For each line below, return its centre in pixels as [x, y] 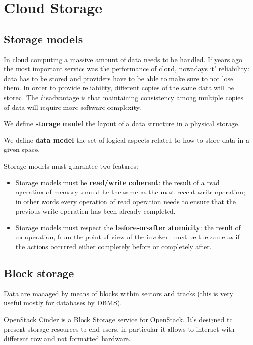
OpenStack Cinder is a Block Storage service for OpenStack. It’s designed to [118, 319]
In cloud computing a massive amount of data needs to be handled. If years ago [123, 59]
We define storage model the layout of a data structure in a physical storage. [122, 123]
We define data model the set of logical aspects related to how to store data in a [126, 140]
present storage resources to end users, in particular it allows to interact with [119, 329]
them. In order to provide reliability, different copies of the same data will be [119, 88]
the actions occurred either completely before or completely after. [113, 247]
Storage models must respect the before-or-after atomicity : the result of [128, 227]
